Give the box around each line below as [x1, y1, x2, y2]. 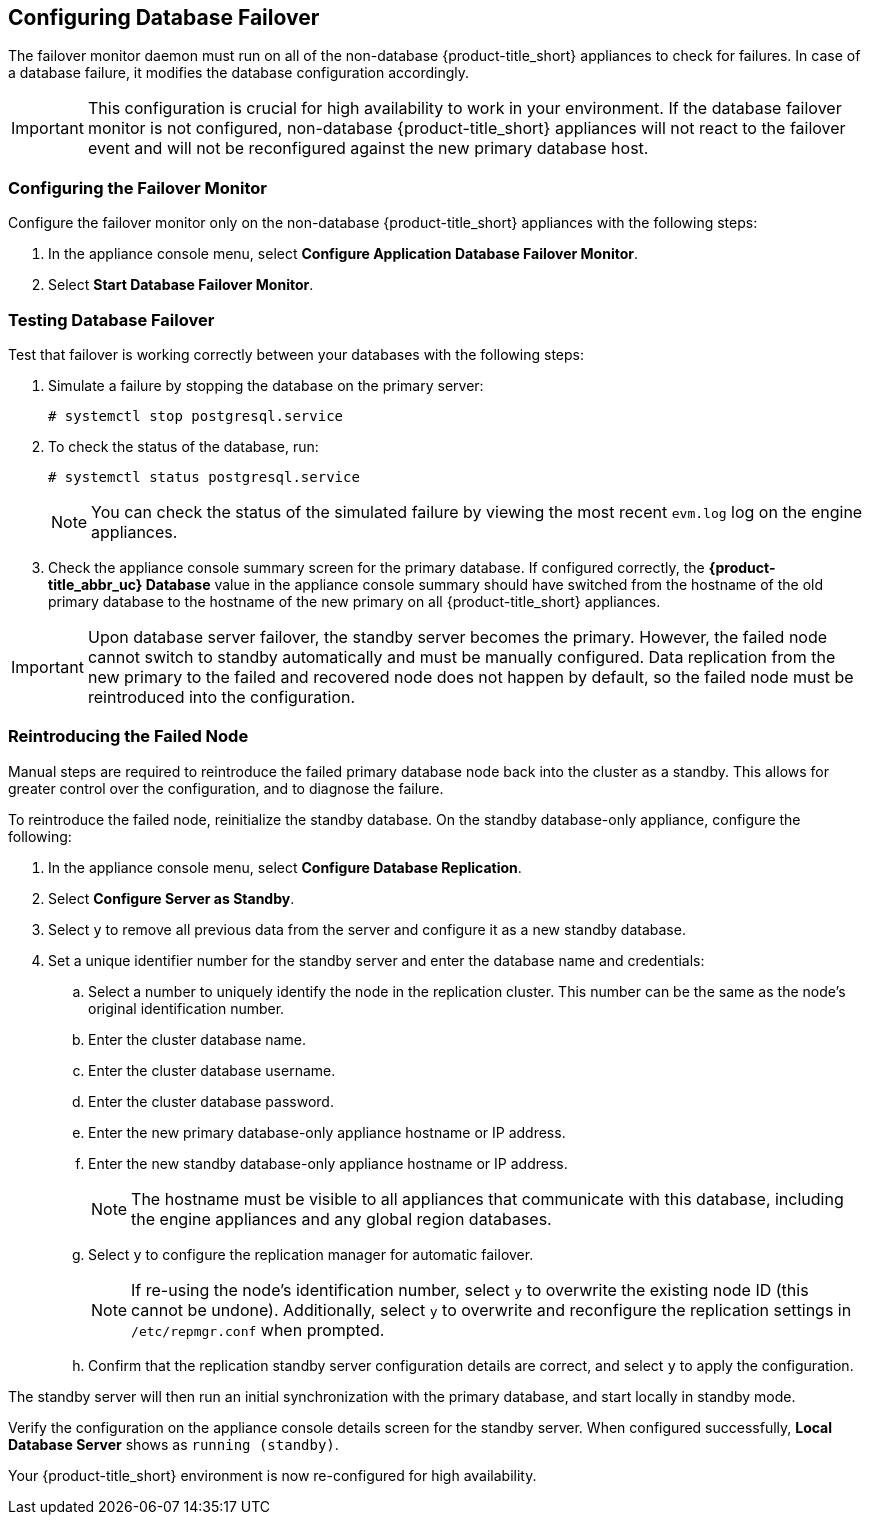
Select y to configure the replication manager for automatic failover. [88, 1245, 534, 1263]
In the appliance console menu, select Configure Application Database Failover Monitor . [48, 245, 639, 263]
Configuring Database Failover [8, 5, 320, 30]
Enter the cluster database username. [88, 1061, 336, 1079]
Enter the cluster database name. [88, 1030, 306, 1048]
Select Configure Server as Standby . [48, 889, 295, 907]
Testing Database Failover [8, 309, 215, 330]
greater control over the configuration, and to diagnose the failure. [8, 779, 444, 797]
